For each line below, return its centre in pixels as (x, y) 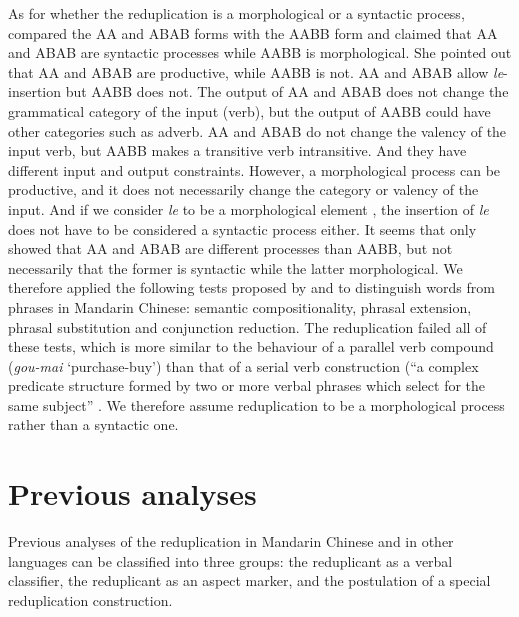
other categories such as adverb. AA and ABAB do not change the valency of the (257, 130)
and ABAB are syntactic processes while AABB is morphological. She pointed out (260, 52)
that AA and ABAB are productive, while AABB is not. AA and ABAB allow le (256, 71)
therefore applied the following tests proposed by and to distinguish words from (251, 287)
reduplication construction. (90, 599)
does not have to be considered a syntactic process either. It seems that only (242, 228)
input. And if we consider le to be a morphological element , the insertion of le (248, 208)
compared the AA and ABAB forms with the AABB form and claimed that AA (253, 32)
